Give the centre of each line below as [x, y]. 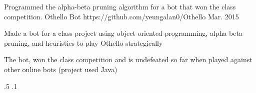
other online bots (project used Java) [61, 69]
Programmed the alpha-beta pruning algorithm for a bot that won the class [120, 6]
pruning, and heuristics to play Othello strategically [83, 43]
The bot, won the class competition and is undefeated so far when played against [128, 59]
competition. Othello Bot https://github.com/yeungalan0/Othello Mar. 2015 [121, 16]
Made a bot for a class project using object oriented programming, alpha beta [123, 33]
